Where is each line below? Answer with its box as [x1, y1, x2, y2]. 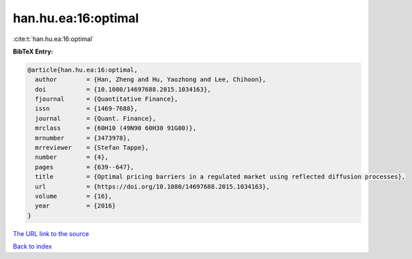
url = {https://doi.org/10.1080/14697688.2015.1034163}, [35, 183, 270, 190]
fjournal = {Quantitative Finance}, [35, 95, 179, 103]
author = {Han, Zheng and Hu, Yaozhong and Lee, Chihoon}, [35, 76, 267, 83]
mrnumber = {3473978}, [35, 134, 131, 142]
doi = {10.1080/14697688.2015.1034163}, [35, 85, 212, 93]
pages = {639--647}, [35, 163, 135, 171]
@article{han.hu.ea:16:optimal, [27, 66, 138, 74]
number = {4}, [35, 153, 109, 161]
